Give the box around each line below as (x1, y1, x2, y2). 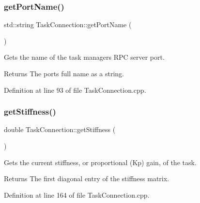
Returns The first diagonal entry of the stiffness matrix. (4, 173, 169, 184)
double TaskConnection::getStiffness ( (4, 124, 116, 135)
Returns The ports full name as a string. (4, 68, 124, 78)
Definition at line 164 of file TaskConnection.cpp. (4, 189, 150, 200)
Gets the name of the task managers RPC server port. (4, 52, 165, 62)
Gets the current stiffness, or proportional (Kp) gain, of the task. (4, 157, 197, 167)
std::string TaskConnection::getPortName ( (4, 19, 132, 30)
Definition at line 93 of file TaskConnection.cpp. (4, 85, 146, 95)
